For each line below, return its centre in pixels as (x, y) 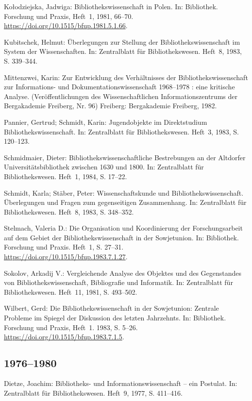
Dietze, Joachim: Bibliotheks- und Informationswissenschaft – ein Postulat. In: (121, 383)
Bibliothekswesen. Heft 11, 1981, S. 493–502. (71, 292)
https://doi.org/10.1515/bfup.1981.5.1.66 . (66, 25)
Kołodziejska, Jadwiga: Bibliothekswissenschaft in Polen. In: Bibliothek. (111, 6)
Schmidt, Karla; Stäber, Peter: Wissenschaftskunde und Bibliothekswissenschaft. (124, 192)
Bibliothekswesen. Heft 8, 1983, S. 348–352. (69, 211)
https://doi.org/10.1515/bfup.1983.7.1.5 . (64, 337)
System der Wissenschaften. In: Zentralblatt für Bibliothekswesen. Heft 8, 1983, (123, 51)
